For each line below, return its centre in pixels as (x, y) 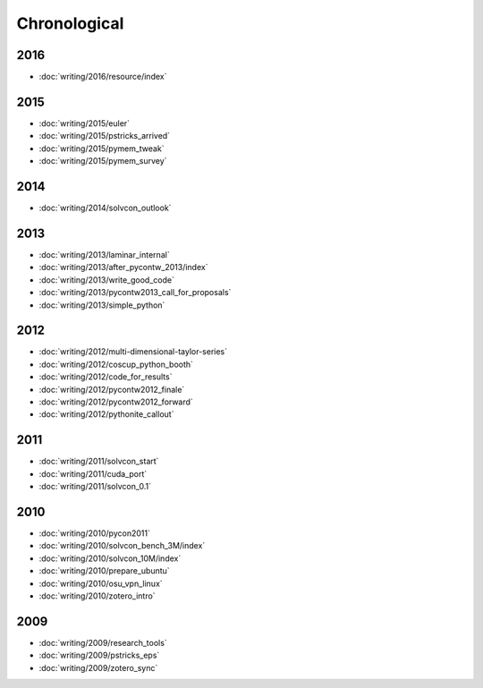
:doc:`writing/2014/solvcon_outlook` (105, 208)
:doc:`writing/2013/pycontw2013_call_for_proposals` (135, 293)
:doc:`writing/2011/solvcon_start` (99, 462)
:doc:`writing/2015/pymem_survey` (103, 161)
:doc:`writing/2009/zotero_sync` (98, 667)
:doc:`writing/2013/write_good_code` (106, 280)
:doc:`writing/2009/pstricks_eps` (99, 655)
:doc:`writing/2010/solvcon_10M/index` (110, 558)
